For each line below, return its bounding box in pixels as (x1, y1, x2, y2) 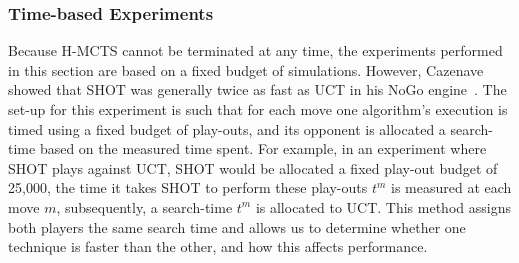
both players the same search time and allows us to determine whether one (8, 216, 466, 237)
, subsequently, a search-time (56, 196, 233, 217)
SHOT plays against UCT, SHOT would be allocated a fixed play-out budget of (8, 157, 498, 178)
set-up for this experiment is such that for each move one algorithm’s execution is (8, 99, 508, 119)
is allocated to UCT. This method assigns (255, 196, 511, 217)
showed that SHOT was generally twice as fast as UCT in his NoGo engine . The (8, 79, 507, 100)
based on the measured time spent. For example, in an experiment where (39, 138, 487, 159)
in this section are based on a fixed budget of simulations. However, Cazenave (8, 59, 484, 80)
